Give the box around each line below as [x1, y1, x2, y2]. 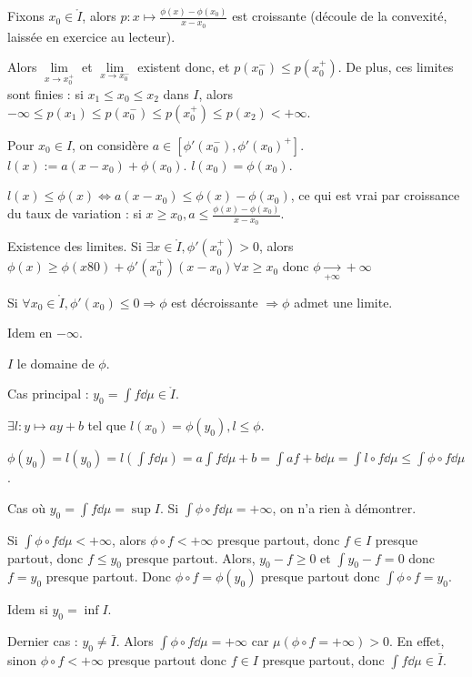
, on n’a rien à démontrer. [272, 498, 417, 517]
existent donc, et [137, 57, 230, 76]
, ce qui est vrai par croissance [290, 186, 460, 205]
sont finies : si [7, 84, 84, 103]
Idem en [7, 323, 53, 342]
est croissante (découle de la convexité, [232, 6, 447, 25]
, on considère [72, 135, 149, 154]
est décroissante [171, 292, 258, 311]
